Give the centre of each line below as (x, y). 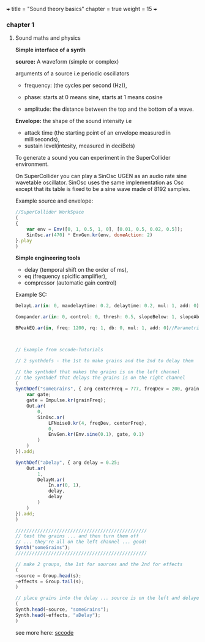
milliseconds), (42, 140)
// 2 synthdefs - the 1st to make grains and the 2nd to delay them (104, 360)
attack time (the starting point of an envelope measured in (98, 133)
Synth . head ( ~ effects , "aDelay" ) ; (58, 615)
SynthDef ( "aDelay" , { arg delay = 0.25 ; (67, 462)
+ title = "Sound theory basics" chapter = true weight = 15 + (82, 9)
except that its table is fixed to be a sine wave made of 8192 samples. (103, 189)
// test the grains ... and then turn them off (77, 536)
